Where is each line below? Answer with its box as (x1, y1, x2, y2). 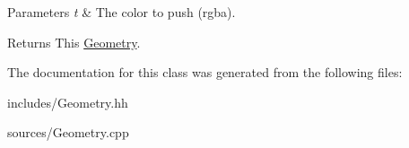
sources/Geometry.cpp (7, 123, 129, 142)
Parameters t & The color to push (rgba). (7, 3, 236, 21)
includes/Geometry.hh (7, 92, 128, 111)
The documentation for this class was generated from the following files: (7, 63, 403, 82)
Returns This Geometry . (7, 32, 141, 51)
